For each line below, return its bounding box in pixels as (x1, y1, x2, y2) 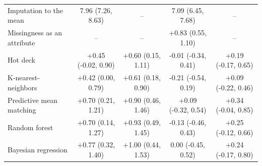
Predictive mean (8, 94, 58, 105)
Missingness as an (8, 27, 62, 38)
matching (8, 104, 36, 115)
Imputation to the (8, 5, 63, 15)
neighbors (8, 82, 37, 92)
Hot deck (8, 54, 35, 65)
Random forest (8, 122, 53, 132)
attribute (8, 37, 35, 47)
